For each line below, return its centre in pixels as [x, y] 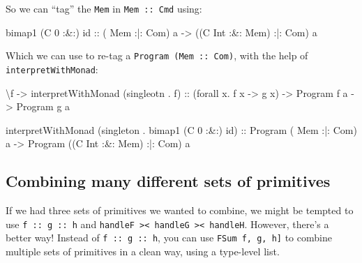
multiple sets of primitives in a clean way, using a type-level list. [143, 251]
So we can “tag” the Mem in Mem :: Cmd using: [104, 8]
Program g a [43, 106]
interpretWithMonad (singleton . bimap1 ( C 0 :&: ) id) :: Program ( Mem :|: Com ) [181, 129]
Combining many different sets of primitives [168, 181]
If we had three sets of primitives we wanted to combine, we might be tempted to [180, 210]
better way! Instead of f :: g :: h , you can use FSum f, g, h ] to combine [169, 238]
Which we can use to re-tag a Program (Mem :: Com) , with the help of [157, 55]
